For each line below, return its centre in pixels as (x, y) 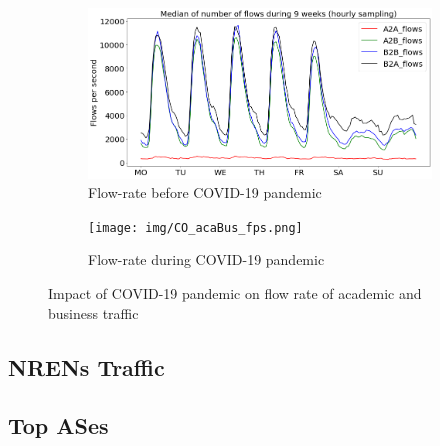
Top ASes (58, 425)
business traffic (93, 312)
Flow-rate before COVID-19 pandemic (205, 192)
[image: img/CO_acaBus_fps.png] (195, 227)
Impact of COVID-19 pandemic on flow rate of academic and (235, 293)
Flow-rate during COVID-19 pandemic (206, 259)
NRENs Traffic (86, 366)
